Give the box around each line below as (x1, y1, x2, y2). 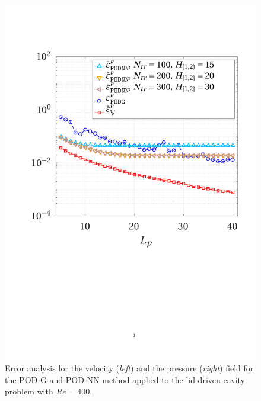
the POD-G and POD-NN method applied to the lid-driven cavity (5, 373, 246, 386)
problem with (5, 385, 53, 397)
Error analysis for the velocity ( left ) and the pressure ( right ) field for (5, 362, 254, 374)
